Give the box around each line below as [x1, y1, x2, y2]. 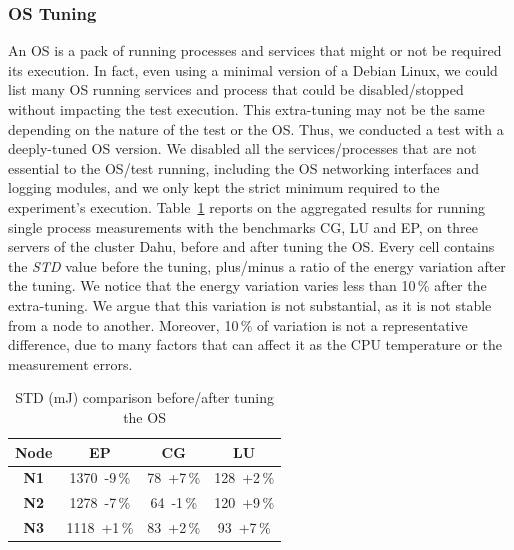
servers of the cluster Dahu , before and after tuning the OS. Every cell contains [8, 236, 495, 257]
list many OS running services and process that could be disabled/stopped [8, 79, 464, 100]
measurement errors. [8, 353, 133, 374]
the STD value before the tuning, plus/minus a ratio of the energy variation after [8, 255, 506, 276]
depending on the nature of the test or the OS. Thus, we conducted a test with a [8, 118, 504, 139]
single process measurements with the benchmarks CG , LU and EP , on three [8, 216, 478, 237]
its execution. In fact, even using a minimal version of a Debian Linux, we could [8, 59, 498, 80]
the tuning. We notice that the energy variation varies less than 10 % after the [8, 275, 487, 296]
